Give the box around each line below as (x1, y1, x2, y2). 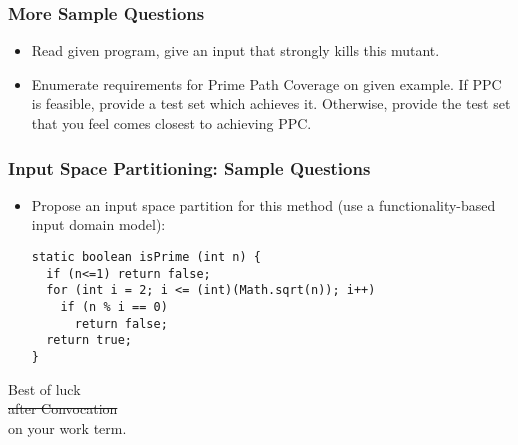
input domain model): (31, 214, 166, 235)
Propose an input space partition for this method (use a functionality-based (31, 194, 496, 215)
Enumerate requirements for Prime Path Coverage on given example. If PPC (31, 73, 502, 94)
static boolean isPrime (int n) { (31, 250, 261, 264)
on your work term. (8, 417, 127, 438)
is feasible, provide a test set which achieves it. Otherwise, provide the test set (31, 93, 511, 114)
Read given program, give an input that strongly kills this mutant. (31, 40, 440, 61)
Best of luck (8, 378, 81, 399)
